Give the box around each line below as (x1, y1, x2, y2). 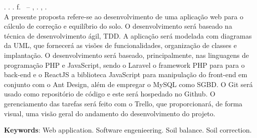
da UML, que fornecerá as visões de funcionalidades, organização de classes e (4, 40, 237, 50)
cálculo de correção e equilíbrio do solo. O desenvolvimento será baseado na (4, 21, 232, 31)
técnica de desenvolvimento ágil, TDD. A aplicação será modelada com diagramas (4, 30, 252, 41)
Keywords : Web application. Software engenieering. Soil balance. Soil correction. (4, 125, 252, 135)
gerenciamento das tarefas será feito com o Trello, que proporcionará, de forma (4, 98, 243, 108)
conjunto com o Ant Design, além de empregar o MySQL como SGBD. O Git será (4, 79, 253, 89)
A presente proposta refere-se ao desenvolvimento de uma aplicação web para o (4, 11, 244, 21)
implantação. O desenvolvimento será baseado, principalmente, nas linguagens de (4, 49, 249, 60)
